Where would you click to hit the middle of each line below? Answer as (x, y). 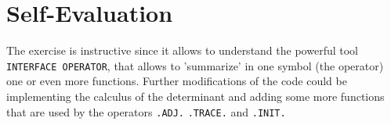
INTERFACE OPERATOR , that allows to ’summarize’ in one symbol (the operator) (195, 65)
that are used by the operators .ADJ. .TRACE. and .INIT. (146, 111)
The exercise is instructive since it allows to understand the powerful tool (182, 50)
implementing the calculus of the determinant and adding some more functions (195, 96)
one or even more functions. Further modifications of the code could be (177, 81)
